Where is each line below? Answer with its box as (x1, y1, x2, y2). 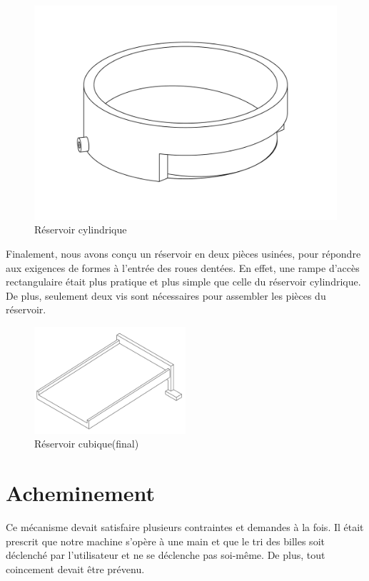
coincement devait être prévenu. (6, 561, 145, 576)
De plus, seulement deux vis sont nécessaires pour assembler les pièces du (6, 288, 326, 303)
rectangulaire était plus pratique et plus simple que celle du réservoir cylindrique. (6, 274, 361, 289)
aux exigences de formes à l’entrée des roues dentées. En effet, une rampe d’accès (6, 260, 360, 275)
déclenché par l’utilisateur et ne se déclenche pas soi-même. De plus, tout (6, 547, 325, 562)
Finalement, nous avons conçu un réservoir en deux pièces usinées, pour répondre (6, 246, 361, 261)
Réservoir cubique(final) (34, 436, 139, 451)
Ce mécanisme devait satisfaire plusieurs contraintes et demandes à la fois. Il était (6, 520, 364, 535)
